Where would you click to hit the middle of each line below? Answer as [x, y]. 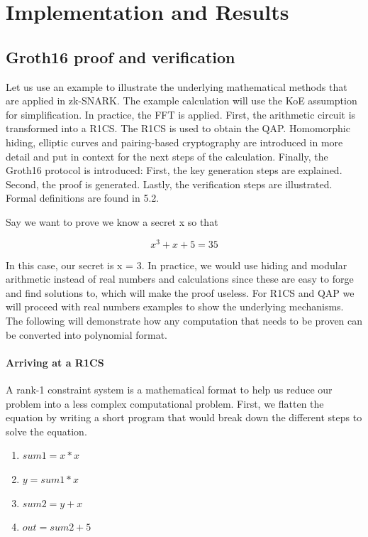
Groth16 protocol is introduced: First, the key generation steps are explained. [174, 170]
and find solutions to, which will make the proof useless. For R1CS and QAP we [180, 292]
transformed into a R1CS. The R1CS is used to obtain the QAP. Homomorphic [178, 128]
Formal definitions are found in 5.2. [83, 198]
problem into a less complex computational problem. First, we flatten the [165, 403]
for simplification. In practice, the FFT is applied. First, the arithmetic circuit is [181, 114]
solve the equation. [46, 431]
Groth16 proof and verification [121, 56]
